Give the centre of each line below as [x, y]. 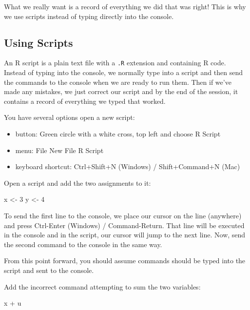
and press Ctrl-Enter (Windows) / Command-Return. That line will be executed [124, 225]
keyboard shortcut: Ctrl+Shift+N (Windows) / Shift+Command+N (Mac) [128, 166]
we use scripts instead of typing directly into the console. [89, 16]
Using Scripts [38, 42]
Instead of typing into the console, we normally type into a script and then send [123, 72]
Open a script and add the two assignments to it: [77, 183]
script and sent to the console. [49, 270]
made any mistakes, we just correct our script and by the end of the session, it [121, 91]
